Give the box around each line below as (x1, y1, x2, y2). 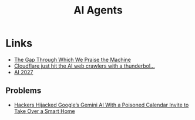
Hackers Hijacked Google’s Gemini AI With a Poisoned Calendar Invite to (14, 101, 189, 108)
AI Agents (73, 4, 123, 17)
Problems (5, 86, 42, 96)
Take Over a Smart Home (14, 107, 75, 115)
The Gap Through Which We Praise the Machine (14, 56, 132, 63)
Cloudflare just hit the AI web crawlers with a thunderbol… (14, 62, 155, 69)
